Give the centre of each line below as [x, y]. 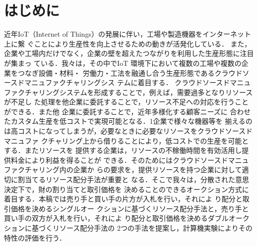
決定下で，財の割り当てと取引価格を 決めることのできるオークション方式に [127, 189]
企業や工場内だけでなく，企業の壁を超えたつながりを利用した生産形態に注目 [129, 53]
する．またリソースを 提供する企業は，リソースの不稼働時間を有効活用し [123, 150]
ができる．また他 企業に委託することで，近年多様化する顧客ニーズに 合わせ [128, 111]
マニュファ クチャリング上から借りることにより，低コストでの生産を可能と [127, 140]
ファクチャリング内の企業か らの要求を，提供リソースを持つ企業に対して [123, 170]
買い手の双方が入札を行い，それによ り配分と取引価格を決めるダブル [116, 218]
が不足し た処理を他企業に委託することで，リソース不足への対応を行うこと [126, 102]
